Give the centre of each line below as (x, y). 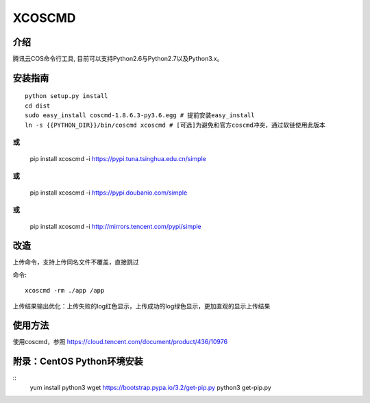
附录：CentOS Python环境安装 (78, 362)
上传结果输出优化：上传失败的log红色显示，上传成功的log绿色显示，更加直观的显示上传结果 (141, 306)
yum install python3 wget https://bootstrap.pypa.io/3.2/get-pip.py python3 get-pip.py (151, 387)
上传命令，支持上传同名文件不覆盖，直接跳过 (76, 262)
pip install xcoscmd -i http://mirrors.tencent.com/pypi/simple (115, 226)
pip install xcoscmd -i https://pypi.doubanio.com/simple (109, 193)
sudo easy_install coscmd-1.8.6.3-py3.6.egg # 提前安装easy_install (140, 115)
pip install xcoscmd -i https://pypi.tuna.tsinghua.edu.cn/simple (118, 158)
